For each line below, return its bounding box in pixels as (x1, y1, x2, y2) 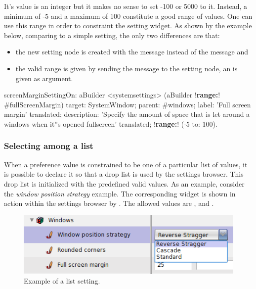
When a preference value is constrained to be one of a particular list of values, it (4, 159, 248, 169)
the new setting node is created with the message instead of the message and (15, 47, 249, 57)
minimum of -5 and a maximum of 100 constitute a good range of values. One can (4, 10, 253, 21)
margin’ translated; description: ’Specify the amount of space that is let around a (4, 109, 250, 119)
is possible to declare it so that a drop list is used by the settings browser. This (4, 169, 244, 179)
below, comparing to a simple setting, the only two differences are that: (4, 30, 220, 40)
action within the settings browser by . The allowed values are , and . (4, 198, 214, 208)
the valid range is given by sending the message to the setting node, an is (15, 63, 238, 73)
